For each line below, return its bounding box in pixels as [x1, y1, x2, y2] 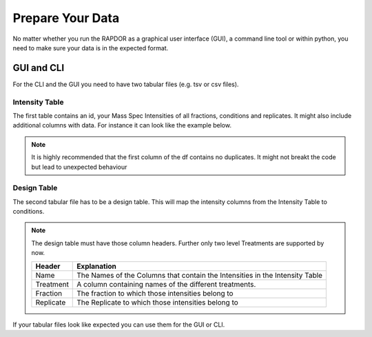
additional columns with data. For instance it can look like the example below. [12, 121, 232, 130]
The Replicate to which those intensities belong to [76, 297, 239, 307]
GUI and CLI [12, 62, 65, 74]
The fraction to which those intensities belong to [76, 288, 234, 298]
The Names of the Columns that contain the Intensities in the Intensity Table [76, 270, 323, 280]
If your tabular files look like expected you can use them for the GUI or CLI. [12, 320, 225, 329]
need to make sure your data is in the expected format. [12, 43, 169, 52]
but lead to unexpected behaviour [31, 163, 127, 171]
